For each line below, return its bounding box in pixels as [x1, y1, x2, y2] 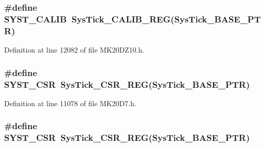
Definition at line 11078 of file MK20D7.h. [4, 97, 136, 108]
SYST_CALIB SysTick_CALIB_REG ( [4, 12, 175, 25]
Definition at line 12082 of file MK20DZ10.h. [4, 44, 145, 55]
